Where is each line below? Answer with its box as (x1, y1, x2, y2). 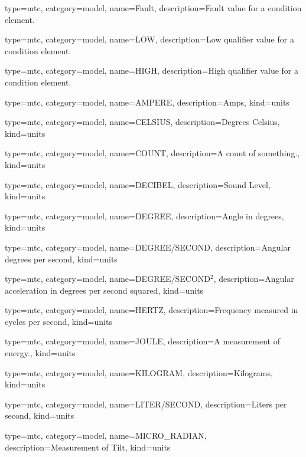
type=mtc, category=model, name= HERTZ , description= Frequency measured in (5, 304, 298, 316)
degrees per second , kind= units (5, 252, 118, 265)
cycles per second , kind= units (5, 315, 112, 327)
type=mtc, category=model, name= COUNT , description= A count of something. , (5, 147, 300, 159)
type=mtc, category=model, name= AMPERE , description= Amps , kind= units (5, 96, 289, 108)
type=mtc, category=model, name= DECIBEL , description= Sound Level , (5, 178, 271, 190)
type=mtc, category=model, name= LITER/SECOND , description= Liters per (5, 397, 287, 410)
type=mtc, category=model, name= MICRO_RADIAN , (5, 429, 207, 442)
